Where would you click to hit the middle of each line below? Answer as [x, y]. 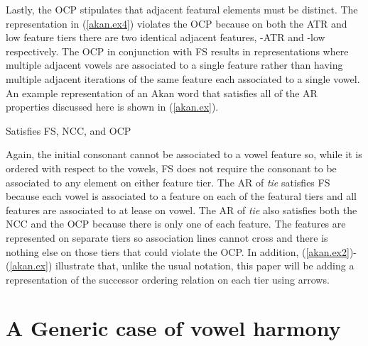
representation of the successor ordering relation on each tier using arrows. [168, 279]
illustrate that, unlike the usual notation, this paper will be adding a [205, 266]
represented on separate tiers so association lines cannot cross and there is [167, 237]
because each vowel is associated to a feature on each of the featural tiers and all [181, 196]
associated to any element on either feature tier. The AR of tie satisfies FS [168, 182]
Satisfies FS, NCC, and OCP [69, 130]
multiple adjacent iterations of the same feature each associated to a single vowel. [183, 78]
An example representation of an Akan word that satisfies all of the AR [162, 93]
